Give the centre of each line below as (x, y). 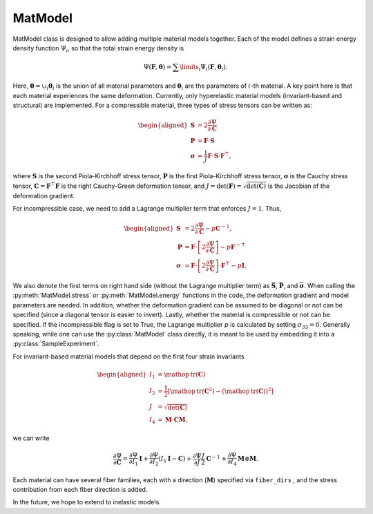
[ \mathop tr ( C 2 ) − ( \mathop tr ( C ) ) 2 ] (221, 390)
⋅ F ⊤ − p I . (232, 265)
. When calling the (330, 286)
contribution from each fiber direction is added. (80, 489)
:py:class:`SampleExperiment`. (56, 344)
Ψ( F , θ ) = (157, 67)
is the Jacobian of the (299, 186)
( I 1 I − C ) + (175, 459)
